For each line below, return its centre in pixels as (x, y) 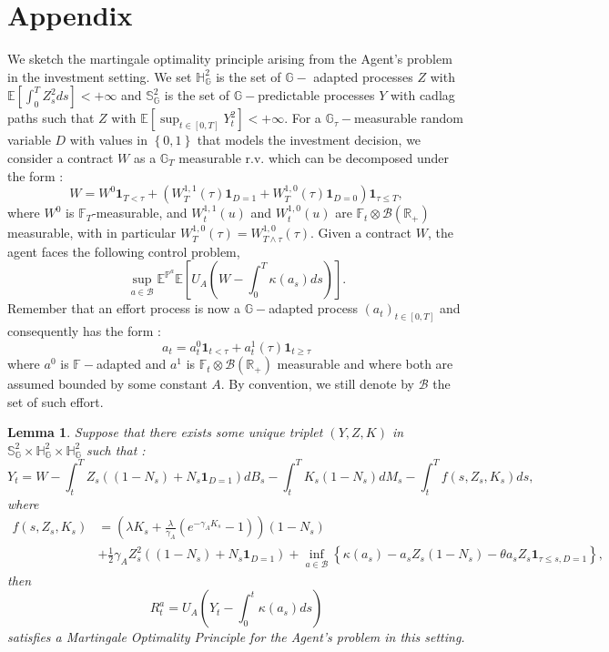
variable (29, 140)
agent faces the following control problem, (124, 251)
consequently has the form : (84, 330)
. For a (303, 118)
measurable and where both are (365, 364)
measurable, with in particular (92, 233)
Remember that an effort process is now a (124, 308)
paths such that (51, 118)
